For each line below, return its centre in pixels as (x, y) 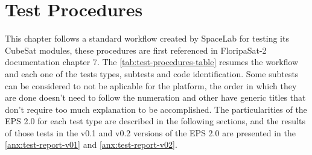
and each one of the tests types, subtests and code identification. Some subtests (152, 73)
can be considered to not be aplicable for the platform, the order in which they (151, 85)
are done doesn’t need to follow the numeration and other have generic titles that (155, 97)
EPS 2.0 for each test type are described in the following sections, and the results (155, 121)
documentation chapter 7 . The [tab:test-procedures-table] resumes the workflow (152, 62)
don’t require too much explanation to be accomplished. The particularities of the (156, 109)
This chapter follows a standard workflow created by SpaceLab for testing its (147, 38)
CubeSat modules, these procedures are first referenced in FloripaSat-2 (136, 50)
